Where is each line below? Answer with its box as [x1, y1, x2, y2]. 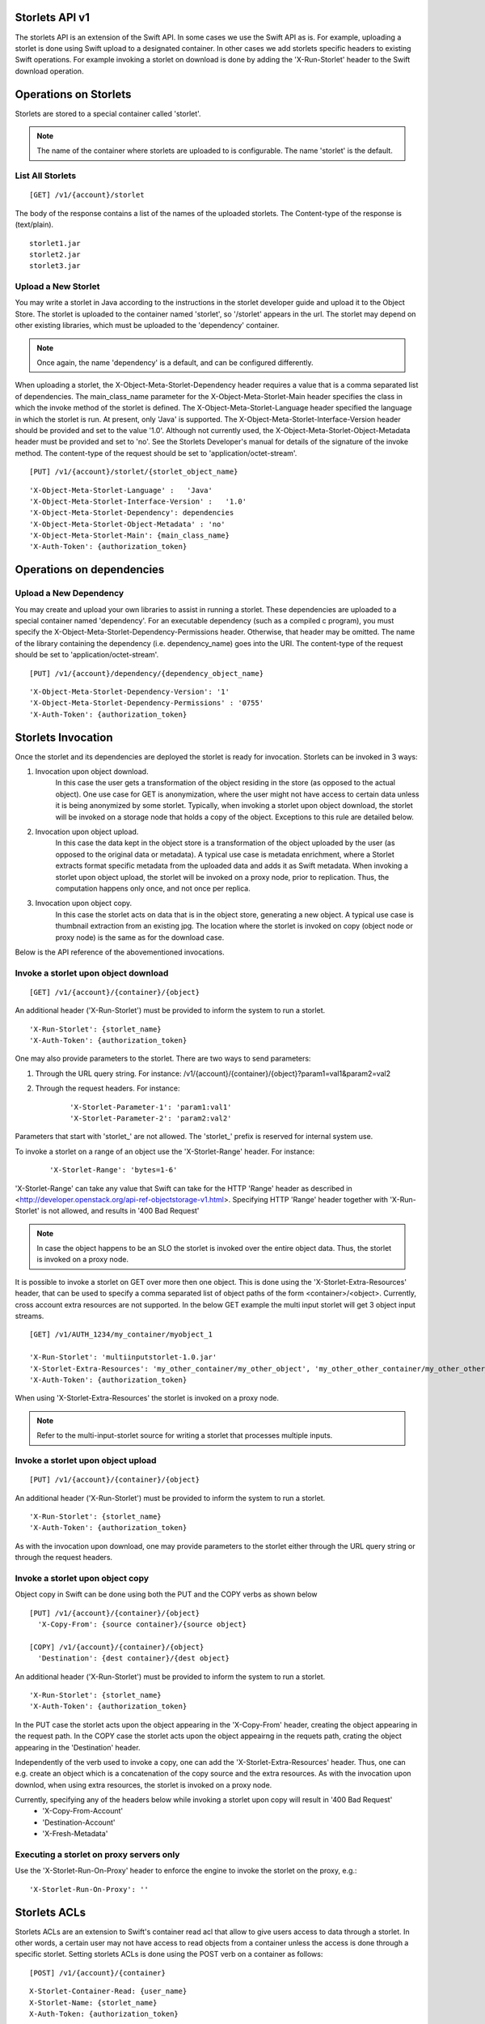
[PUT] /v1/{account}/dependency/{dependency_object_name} [29, 669, 264, 678]
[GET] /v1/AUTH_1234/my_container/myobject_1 [29, 1330, 213, 1339]
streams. [15, 1312, 44, 1321]
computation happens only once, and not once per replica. [55, 883, 251, 893]
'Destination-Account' [42, 1818, 116, 1827]
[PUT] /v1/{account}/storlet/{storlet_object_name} [29, 467, 238, 477]
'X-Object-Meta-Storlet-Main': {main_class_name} [29, 531, 230, 540]
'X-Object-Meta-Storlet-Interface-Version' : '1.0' [29, 496, 247, 506]
